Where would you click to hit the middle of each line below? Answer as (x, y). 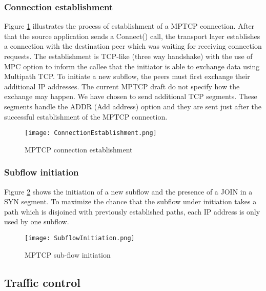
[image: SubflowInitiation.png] (80, 238)
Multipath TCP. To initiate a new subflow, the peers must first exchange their (127, 76)
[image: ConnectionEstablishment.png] (91, 133)
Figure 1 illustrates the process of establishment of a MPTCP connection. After (129, 26)
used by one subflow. (37, 221)
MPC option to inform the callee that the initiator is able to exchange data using (132, 66)
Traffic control (43, 282)
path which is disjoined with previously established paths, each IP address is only (132, 211)
